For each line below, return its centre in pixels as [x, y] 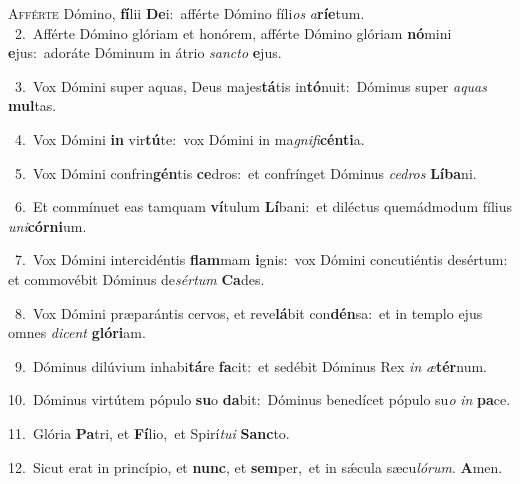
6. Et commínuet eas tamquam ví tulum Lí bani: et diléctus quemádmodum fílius [263, 206]
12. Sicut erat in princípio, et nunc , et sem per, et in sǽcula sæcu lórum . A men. [255, 466]
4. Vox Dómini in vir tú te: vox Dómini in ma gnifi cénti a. [189, 138]
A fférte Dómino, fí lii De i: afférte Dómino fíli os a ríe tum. [186, 13]
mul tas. [32, 105]
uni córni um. [47, 225]
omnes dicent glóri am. [77, 332]
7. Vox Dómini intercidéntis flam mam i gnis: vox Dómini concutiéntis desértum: [261, 259]
